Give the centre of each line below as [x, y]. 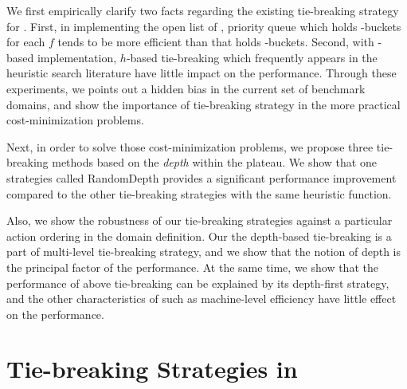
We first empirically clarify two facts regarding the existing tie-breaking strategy [203, 10]
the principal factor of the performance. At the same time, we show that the [192, 267]
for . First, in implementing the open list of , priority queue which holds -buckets [204, 26]
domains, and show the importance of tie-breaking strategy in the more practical [203, 104]
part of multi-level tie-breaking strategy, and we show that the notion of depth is [204, 251]
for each [26, 42]
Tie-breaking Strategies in [152, 369]
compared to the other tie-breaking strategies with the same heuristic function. [199, 193]
